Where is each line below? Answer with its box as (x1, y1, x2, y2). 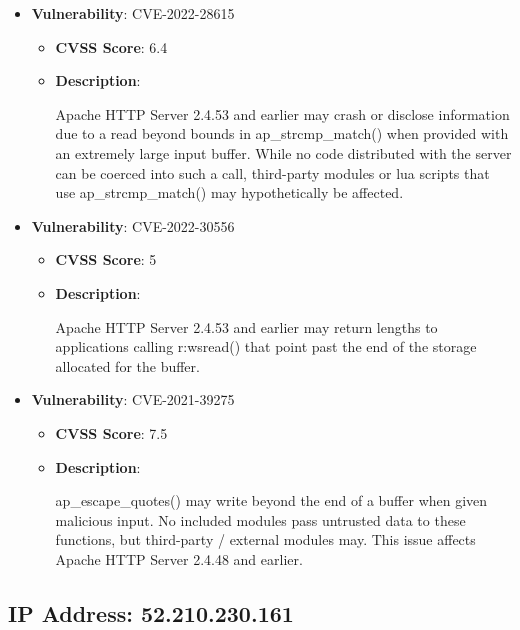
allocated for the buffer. (55, 355, 200, 376)
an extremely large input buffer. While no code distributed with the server (55, 142, 512, 163)
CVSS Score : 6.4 (55, 36, 168, 57)
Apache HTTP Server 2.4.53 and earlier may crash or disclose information (55, 103, 510, 124)
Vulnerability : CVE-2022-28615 (31, 3, 235, 23)
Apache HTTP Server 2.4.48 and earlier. (55, 548, 303, 569)
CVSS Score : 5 (55, 249, 157, 270)
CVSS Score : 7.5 (55, 422, 168, 443)
